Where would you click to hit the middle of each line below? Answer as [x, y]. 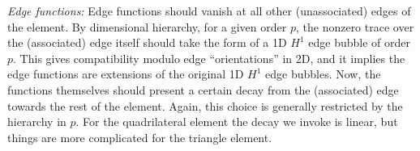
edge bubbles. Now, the [323, 74]
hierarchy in [37, 122]
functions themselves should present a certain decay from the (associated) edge [203, 89]
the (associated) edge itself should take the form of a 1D [147, 42]
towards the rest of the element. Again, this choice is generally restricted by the [205, 105]
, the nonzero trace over [355, 26]
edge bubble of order [360, 42]
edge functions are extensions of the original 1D [126, 74]
